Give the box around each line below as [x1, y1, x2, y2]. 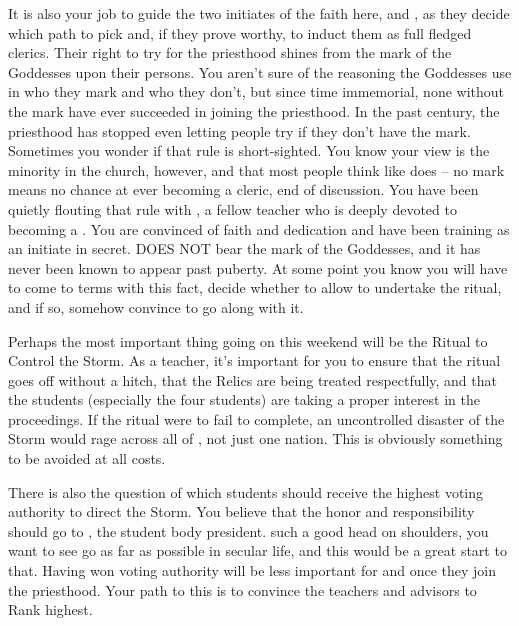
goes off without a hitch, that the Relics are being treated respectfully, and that [8, 369, 497, 390]
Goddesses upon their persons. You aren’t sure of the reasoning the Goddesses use [8, 61, 512, 82]
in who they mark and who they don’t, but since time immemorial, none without [8, 81, 505, 102]
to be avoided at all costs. [8, 448, 166, 469]
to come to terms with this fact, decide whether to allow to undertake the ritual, [8, 277, 502, 298]
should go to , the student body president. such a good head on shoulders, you [8, 520, 489, 541]
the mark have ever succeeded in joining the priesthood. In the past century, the [8, 100, 500, 121]
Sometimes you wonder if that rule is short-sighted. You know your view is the [8, 140, 490, 161]
